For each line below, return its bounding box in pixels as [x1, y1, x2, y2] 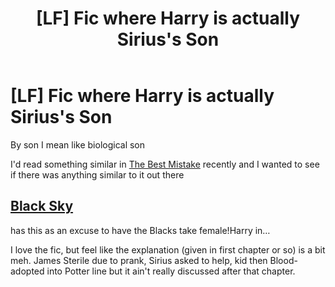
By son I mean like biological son [10, 138, 146, 151]
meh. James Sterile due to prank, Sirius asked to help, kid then [10, 254, 268, 266]
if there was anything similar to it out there [10, 168, 185, 181]
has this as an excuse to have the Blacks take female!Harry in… [10, 224, 271, 236]
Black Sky [10, 198, 74, 215]
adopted [10, 265, 45, 277]
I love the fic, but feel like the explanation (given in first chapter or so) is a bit [10, 243, 326, 256]
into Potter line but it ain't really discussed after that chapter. [46, 265, 296, 277]
